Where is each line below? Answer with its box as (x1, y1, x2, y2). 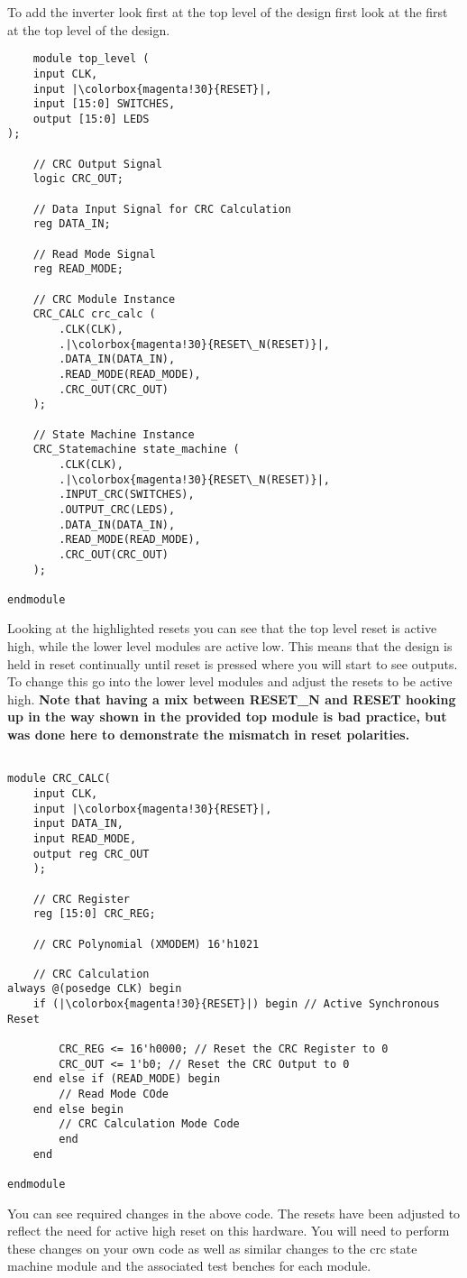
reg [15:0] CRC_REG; (32, 907, 156, 921)
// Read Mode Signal (32, 247, 156, 261)
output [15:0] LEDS (32, 112, 150, 125)
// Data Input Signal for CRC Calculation (32, 202, 291, 216)
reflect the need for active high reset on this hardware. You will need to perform (7, 1221, 450, 1240)
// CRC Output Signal (32, 157, 162, 170)
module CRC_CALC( (7, 772, 111, 786)
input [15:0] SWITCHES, (32, 97, 176, 111)
